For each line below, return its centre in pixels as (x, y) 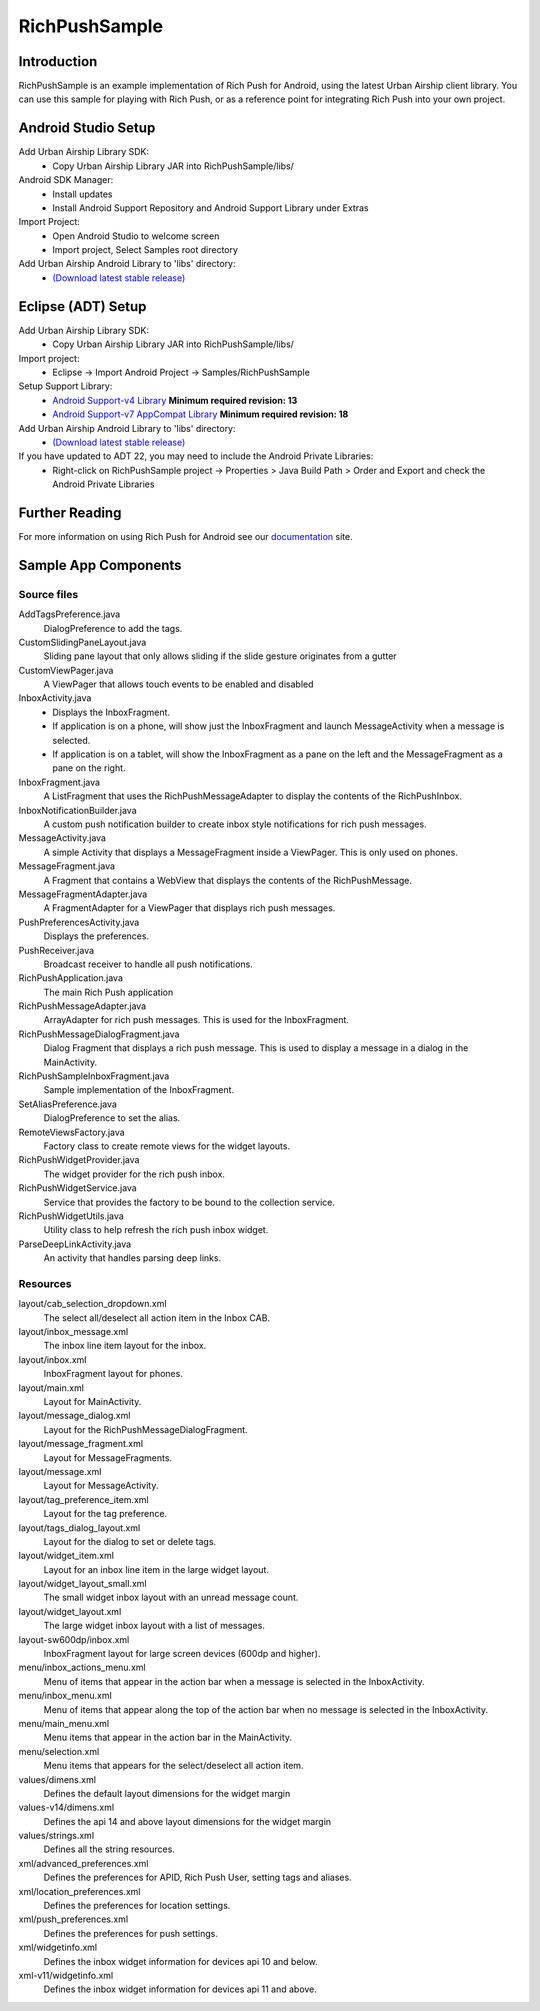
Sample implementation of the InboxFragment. (139, 1090)
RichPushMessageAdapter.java (82, 1006)
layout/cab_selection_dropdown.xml (92, 1304)
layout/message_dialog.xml (74, 1416)
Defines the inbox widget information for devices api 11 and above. (180, 1989)
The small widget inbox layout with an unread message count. (171, 1597)
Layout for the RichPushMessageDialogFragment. (146, 1429)
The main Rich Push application (108, 992)
